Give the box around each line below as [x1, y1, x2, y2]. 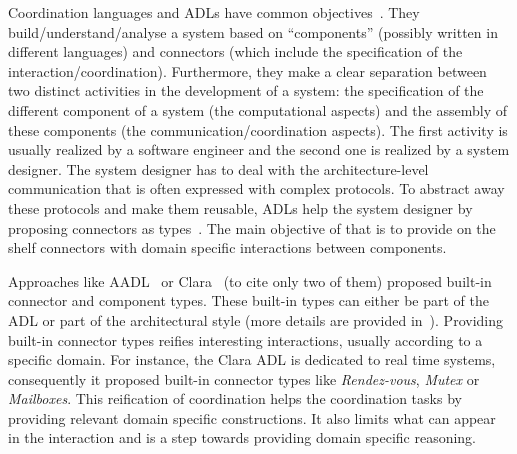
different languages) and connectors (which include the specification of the [8, 41, 463, 62]
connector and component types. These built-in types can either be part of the [8, 290, 490, 311]
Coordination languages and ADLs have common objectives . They [8, 2, 420, 22]
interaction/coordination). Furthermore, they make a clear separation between [8, 60, 487, 81]
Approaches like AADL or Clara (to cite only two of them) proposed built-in [8, 270, 492, 291]
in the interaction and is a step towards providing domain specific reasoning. [8, 427, 477, 448]
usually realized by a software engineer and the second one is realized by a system [8, 139, 510, 160]
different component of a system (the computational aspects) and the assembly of [8, 99, 508, 120]
